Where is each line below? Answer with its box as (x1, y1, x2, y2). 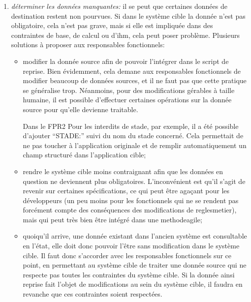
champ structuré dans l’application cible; (23, 150, 146, 160)
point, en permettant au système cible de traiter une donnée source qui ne (23, 260, 247, 270)
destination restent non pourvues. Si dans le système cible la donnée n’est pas (11, 10, 246, 21)
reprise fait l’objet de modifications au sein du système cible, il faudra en (23, 279, 243, 289)
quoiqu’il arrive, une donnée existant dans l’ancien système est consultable (23, 231, 247, 241)
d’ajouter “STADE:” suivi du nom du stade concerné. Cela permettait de (23, 130, 244, 141)
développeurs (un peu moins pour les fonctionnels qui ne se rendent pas (23, 195, 239, 205)
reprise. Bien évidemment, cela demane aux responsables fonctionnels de (23, 65, 241, 76)
